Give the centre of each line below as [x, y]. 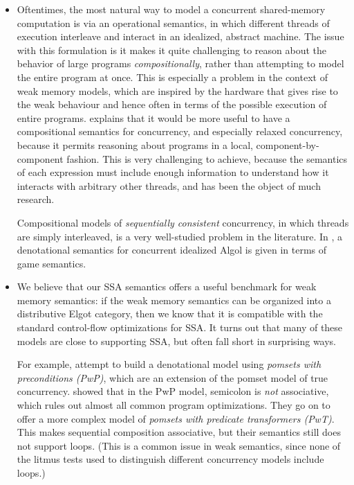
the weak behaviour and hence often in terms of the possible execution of [172, 104]
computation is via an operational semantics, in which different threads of [173, 23]
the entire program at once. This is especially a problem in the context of [172, 77]
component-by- [288, 144]
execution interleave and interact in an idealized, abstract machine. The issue [180, 36]
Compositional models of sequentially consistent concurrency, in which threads [183, 222]
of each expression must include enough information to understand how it [173, 172]
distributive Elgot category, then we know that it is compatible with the [170, 314]
